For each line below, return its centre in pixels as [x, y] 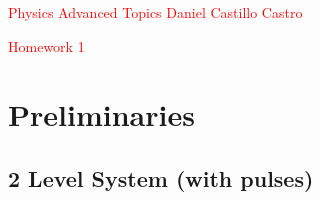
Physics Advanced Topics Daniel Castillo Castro [155, 12]
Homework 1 [46, 45]
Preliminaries [101, 114]
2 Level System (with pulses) [161, 177]
